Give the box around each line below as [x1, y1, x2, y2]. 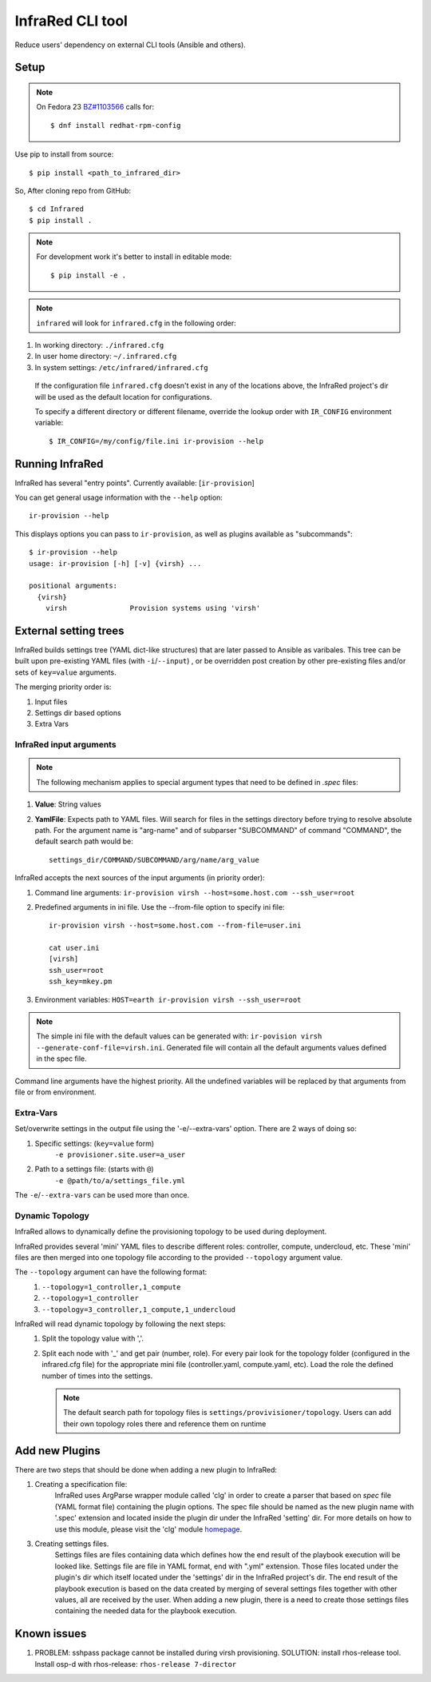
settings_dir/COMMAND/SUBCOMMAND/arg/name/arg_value [49, 855, 259, 864]
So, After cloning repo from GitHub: [14, 185, 132, 195]
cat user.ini [49, 943, 100, 953]
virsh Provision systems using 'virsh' [45, 604, 261, 613]
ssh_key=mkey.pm [49, 977, 113, 986]
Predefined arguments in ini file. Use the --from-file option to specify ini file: [34, 902, 285, 911]
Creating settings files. [34, 1539, 109, 1548]
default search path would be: [34, 836, 133, 847]
